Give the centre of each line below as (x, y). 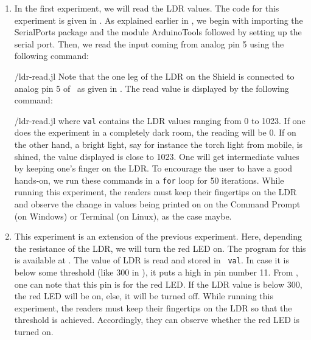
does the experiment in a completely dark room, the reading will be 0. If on (155, 132)
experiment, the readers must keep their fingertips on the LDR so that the (153, 307)
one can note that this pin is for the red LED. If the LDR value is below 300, (158, 284)
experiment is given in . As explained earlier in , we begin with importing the (159, 20)
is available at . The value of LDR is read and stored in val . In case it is (152, 260)
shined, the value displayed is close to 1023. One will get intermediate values (157, 156)
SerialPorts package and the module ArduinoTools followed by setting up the (158, 32)
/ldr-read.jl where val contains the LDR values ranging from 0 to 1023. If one (160, 120)
